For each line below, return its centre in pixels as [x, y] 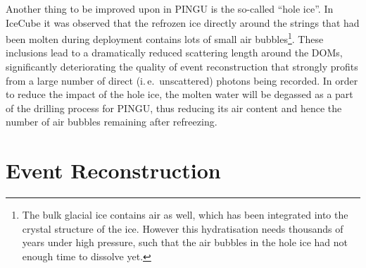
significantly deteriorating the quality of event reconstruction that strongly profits [182, 67]
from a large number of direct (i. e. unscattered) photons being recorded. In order [182, 80]
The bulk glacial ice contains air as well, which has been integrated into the [185, 215]
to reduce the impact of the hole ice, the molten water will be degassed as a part [179, 94]
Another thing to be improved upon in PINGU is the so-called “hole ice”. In [170, 8]
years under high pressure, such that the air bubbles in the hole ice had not [185, 242]
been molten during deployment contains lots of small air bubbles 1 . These [165, 38]
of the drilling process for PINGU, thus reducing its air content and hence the [174, 108]
